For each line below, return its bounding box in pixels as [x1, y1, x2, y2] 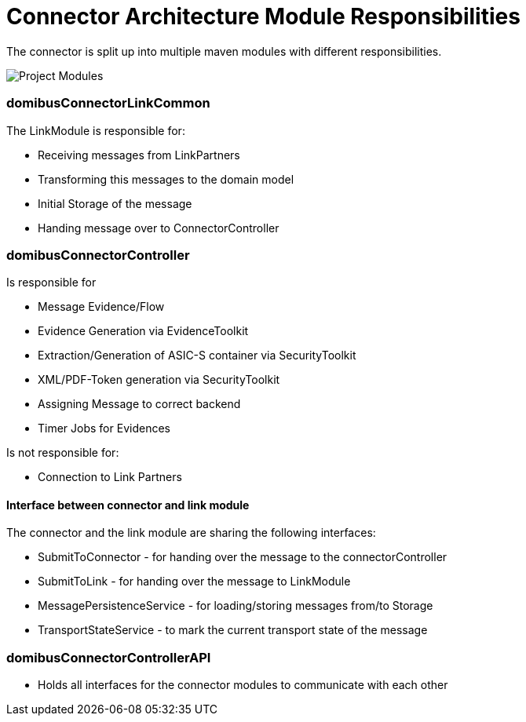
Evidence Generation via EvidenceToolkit [38, 324, 249, 338]
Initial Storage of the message [38, 196, 192, 210]
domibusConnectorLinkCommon [6, 95, 210, 111]
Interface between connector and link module [6, 498, 250, 512]
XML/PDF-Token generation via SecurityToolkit [38, 373, 280, 387]
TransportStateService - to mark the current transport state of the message [38, 623, 428, 637]
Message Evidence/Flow [38, 300, 165, 314]
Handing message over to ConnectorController [38, 221, 279, 235]
